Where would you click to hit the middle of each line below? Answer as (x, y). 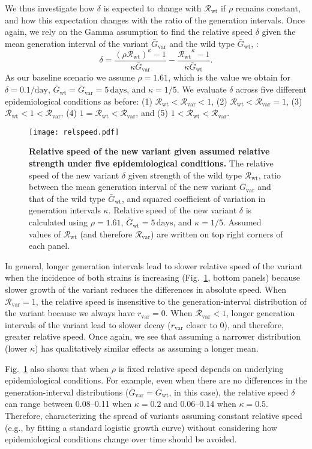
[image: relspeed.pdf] (74, 132)
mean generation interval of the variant (77, 43)
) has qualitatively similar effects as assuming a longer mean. (147, 348)
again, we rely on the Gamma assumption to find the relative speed (129, 32)
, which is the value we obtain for (229, 77)
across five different (271, 89)
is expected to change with (152, 8)
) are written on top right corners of (217, 234)
